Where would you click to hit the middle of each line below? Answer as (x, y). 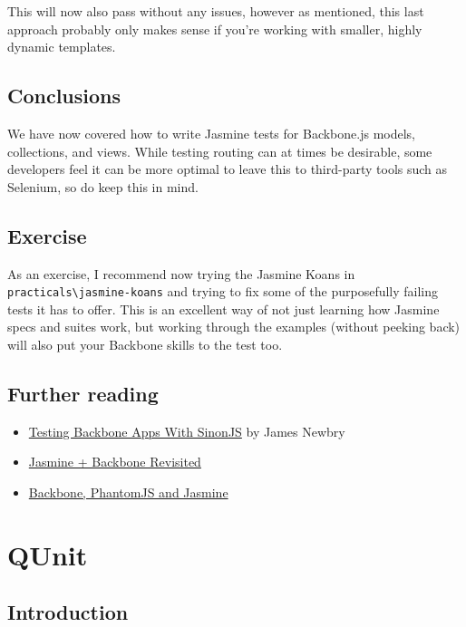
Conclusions (64, 96)
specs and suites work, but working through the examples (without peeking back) (234, 327)
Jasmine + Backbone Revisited (115, 462)
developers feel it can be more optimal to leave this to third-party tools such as (228, 169)
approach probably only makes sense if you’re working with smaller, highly (215, 29)
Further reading (83, 393)
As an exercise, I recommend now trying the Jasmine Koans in (181, 273)
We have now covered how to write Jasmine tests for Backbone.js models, (211, 133)
